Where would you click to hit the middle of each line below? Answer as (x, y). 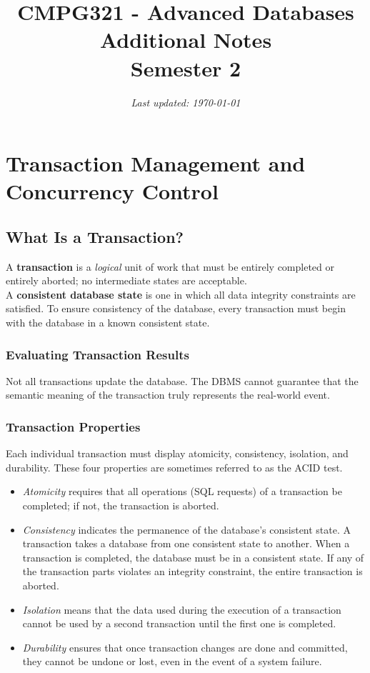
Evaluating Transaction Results (97, 354)
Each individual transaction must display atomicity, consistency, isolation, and (177, 453)
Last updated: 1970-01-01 (186, 102)
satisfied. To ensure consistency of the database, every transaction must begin (176, 308)
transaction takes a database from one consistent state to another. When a (186, 543)
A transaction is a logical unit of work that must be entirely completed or (170, 266)
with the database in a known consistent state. (108, 323)
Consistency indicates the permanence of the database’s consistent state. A (187, 529)
